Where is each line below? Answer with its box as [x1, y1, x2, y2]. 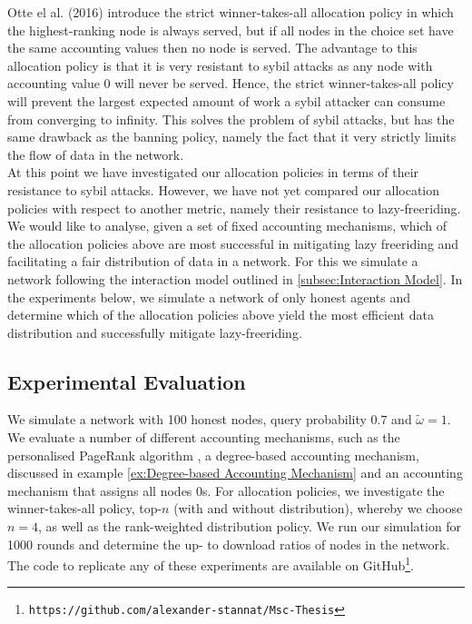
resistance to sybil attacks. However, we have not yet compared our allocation [7, 180, 440, 199]
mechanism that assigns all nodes [7, 480, 192, 500]
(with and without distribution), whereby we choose [173, 499, 463, 518]
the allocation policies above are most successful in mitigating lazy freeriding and [7, 233, 459, 253]
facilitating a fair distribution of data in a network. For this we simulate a [7, 252, 418, 271]
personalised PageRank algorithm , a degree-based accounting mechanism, [7, 445, 419, 464]
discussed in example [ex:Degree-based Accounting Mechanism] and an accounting [7, 463, 463, 482]
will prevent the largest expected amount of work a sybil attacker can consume [7, 91, 446, 110]
